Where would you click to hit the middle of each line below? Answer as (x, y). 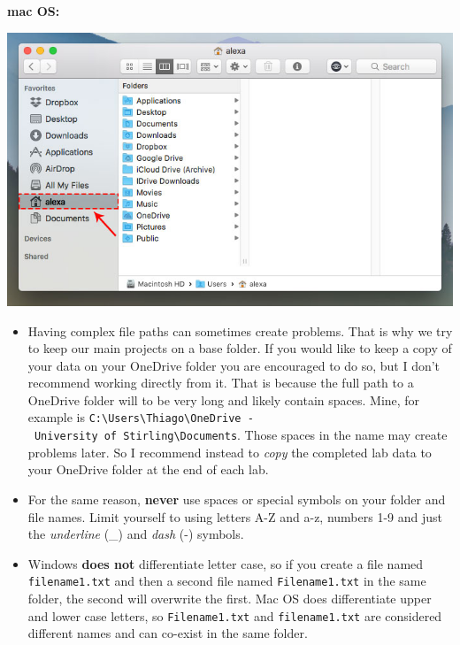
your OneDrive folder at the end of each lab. (148, 469)
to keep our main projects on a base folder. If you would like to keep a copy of (240, 348)
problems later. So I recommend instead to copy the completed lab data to (230, 452)
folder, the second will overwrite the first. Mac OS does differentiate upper (230, 598)
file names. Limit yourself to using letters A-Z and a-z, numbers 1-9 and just (235, 516)
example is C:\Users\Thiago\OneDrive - (141, 417)
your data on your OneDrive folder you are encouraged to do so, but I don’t (234, 365)
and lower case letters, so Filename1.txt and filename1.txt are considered (235, 615)
